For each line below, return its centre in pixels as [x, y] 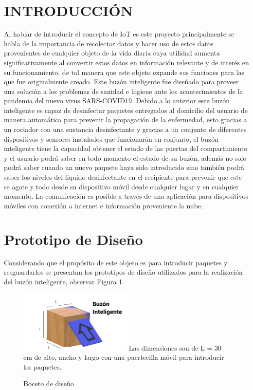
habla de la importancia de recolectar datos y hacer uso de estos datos [109, 43]
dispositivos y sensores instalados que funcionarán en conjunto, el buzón [111, 139]
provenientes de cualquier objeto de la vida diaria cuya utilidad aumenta [112, 53]
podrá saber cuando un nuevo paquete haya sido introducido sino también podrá [124, 167]
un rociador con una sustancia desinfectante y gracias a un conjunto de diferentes [125, 129]
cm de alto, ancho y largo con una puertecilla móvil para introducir [124, 357]
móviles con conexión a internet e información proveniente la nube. [103, 205]
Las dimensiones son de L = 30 [175, 347]
